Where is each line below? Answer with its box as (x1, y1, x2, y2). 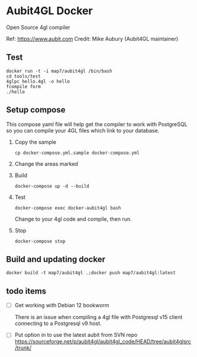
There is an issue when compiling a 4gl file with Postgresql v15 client (14, 314, 183, 321)
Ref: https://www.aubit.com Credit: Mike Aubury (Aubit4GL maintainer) (6, 35, 179, 42)
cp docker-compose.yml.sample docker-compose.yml (14, 150, 140, 156)
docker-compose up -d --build (14, 183, 90, 189)
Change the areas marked (14, 160, 79, 167)
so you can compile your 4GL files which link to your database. (6, 127, 160, 134)
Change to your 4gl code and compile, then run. (14, 215, 132, 223)
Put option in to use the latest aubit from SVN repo (14, 332, 138, 339)
